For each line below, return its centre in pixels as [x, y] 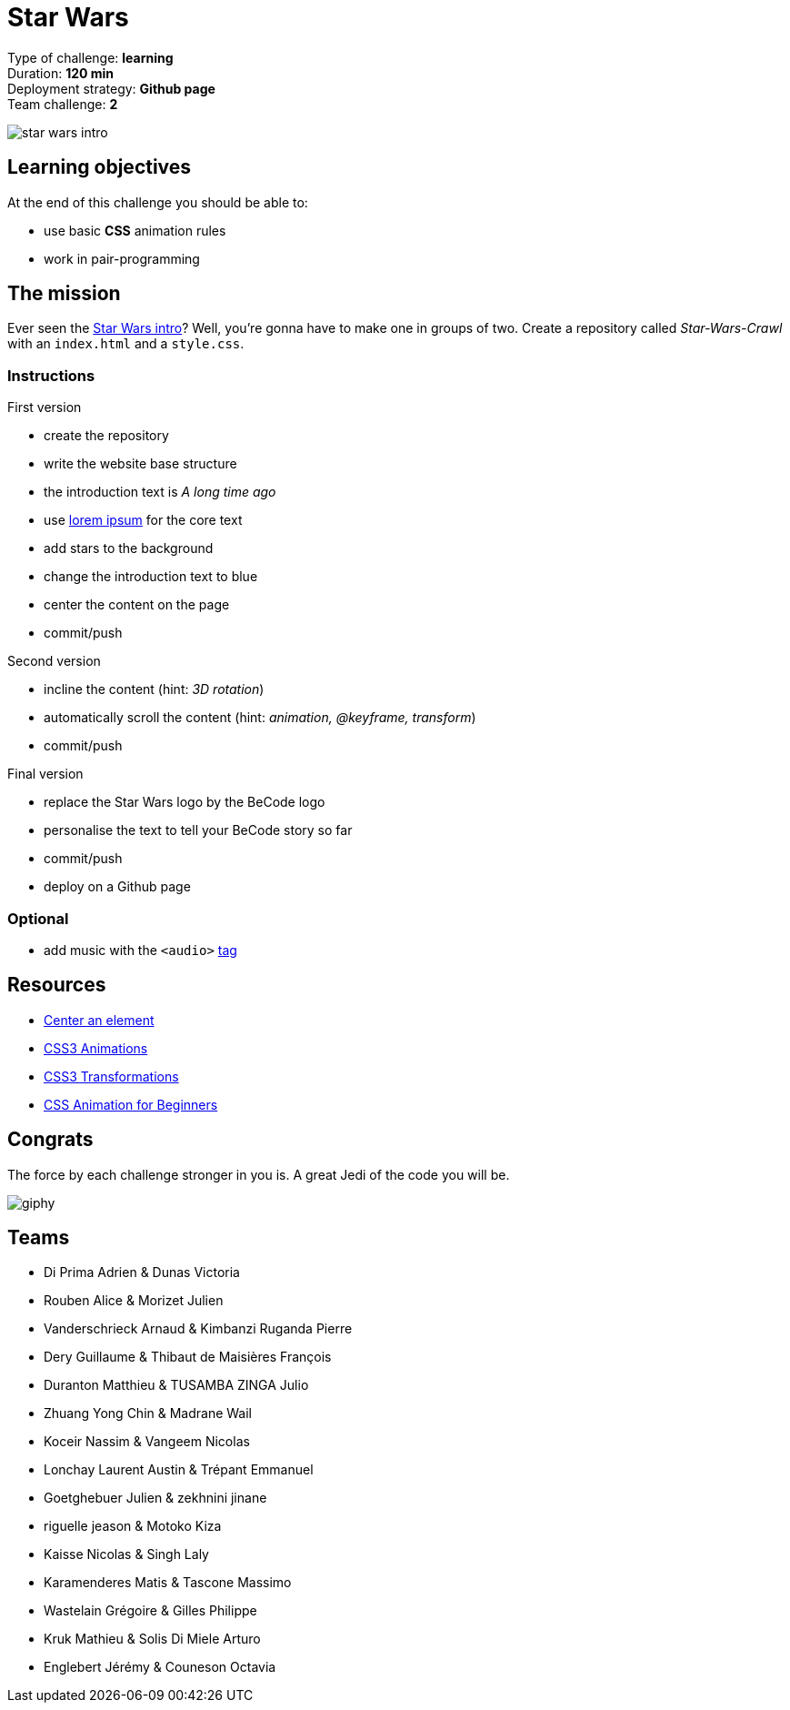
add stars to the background [129, 548]
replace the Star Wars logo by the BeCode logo [185, 802]
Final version [45, 774]
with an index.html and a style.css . [126, 344]
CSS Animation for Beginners [131, 1104]
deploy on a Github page [117, 887]
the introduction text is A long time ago [160, 492]
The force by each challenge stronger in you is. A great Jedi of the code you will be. [259, 1174]
